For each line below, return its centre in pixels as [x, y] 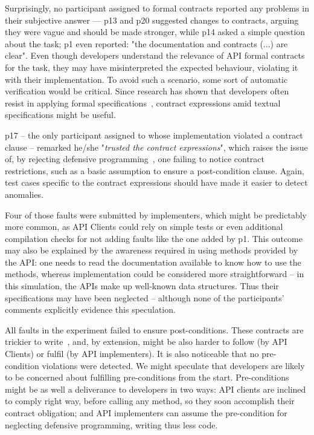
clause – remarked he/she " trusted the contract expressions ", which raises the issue [156, 147]
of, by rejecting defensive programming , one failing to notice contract [135, 159]
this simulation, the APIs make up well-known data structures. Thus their [142, 286]
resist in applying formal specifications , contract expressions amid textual [143, 103]
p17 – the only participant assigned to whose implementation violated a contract [154, 135]
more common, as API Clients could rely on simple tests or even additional [144, 227]
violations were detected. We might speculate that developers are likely [173, 365]
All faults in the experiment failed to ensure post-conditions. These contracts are [154, 329]
